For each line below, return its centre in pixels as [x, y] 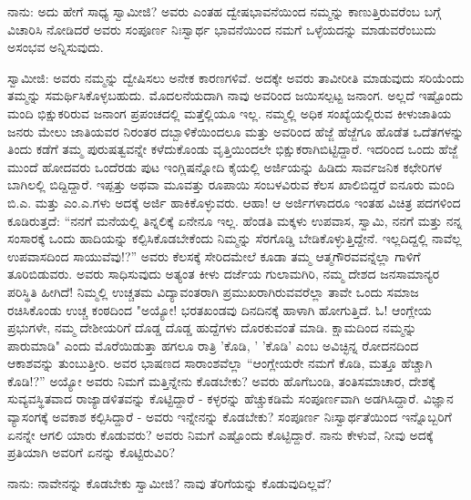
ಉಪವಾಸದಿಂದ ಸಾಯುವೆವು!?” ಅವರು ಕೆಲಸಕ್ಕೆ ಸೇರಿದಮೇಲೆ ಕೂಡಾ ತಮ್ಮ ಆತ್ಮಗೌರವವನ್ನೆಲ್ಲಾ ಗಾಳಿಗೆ [214, 255]
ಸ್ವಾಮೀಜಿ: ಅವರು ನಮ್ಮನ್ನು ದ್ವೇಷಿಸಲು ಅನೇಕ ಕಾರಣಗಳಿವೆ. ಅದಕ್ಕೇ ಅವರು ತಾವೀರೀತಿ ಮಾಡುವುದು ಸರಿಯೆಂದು [236, 77]
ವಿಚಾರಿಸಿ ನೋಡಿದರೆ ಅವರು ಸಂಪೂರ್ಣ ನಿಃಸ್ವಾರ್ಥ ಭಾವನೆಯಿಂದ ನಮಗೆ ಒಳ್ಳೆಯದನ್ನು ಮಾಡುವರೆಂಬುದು [222, 29]
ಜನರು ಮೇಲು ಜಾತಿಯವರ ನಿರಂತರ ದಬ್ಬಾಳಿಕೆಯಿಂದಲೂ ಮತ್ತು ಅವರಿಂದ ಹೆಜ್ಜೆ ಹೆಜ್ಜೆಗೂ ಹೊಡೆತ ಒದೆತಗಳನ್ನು [236, 131]
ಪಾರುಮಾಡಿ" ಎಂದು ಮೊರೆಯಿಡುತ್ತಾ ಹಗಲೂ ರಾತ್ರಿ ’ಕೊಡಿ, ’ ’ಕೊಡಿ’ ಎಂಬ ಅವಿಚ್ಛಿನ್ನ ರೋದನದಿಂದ [213, 345]
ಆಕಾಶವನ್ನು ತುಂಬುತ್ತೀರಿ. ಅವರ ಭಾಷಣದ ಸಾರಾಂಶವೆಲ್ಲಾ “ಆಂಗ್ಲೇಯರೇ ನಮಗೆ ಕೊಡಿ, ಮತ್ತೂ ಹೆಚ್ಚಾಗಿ [220, 363]
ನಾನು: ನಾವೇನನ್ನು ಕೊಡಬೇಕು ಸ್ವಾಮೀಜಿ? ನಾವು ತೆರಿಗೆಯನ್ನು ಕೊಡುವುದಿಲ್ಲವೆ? [169, 482]
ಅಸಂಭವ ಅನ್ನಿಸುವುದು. [56, 47]
